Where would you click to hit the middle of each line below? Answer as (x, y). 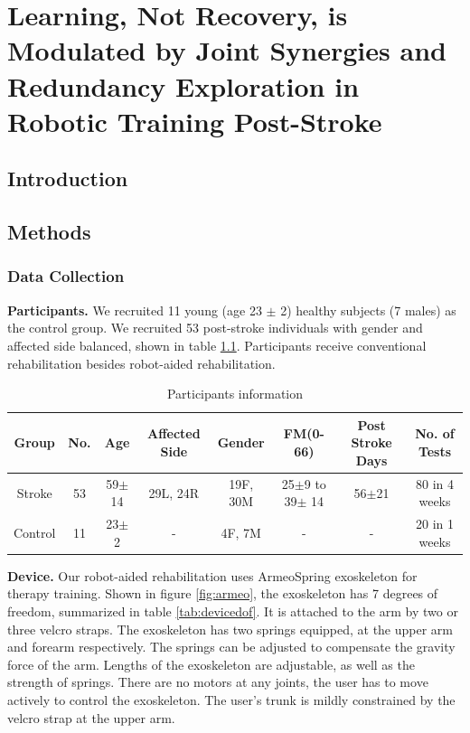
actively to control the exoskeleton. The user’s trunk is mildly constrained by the (231, 700)
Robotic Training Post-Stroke (195, 121)
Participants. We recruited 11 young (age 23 (135, 310)
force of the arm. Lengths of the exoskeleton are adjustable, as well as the (211, 664)
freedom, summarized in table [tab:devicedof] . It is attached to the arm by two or (233, 611)
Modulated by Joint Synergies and (227, 50)
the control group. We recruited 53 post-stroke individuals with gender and (215, 328)
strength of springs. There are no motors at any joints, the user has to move (218, 682)
